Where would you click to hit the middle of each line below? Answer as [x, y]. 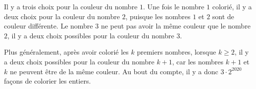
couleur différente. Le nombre [49, 26]
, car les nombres [198, 61]
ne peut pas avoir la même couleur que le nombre [176, 26]
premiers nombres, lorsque [177, 52]
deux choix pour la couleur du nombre [62, 16]
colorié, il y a [232, 6]
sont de [223, 16]
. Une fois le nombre [174, 6]
